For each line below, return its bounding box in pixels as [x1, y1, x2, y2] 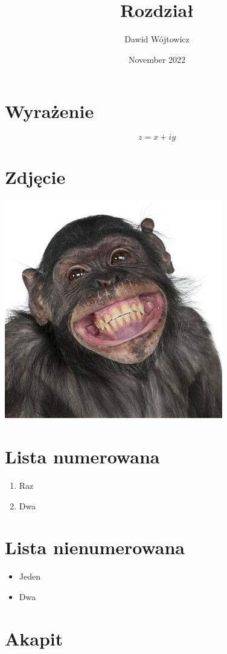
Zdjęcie [5, 165, 66, 189]
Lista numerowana [5, 444, 160, 469]
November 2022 [128, 53, 186, 65]
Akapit [5, 626, 63, 650]
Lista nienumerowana [5, 535, 185, 560]
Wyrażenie [5, 99, 94, 123]
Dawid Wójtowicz [124, 33, 190, 45]
